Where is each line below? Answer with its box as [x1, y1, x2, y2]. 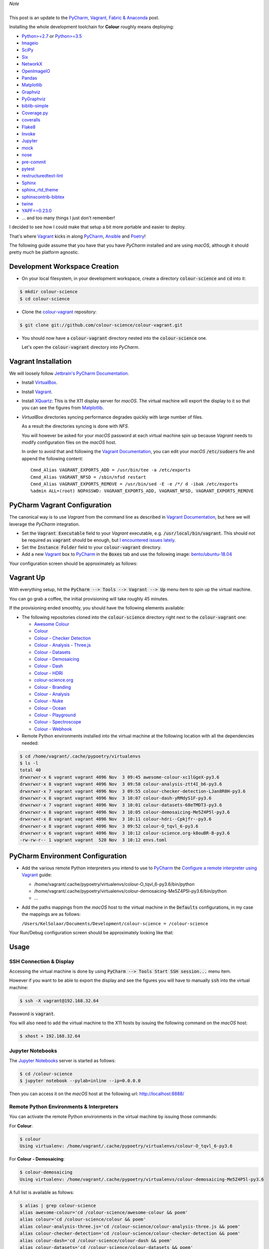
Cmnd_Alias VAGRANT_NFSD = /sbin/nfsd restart [30, 474, 146, 480]
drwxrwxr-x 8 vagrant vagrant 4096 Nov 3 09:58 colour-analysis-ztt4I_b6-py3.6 [19, 781, 222, 787]
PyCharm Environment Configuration [9, 852, 127, 860]
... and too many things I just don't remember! [21, 215, 116, 221]
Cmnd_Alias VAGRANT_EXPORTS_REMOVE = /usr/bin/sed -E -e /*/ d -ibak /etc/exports [30, 481, 238, 487]
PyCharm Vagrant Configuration [9, 501, 112, 510]
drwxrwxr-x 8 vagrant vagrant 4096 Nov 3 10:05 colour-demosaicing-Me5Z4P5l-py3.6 [19, 809, 230, 815]
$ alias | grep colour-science [19, 1203, 97, 1209]
